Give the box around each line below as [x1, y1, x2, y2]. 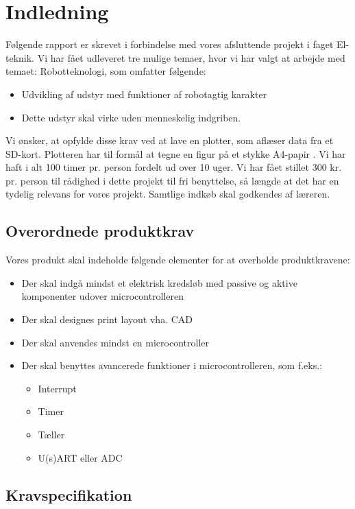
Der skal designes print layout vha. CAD [21, 312, 193, 327]
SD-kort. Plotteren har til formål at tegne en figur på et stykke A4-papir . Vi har [5, 146, 346, 161]
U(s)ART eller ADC [38, 450, 123, 464]
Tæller [38, 427, 65, 442]
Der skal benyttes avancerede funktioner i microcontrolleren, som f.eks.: [21, 358, 323, 372]
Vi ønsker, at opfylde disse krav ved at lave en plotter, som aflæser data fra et [5, 133, 334, 147]
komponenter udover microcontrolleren [21, 289, 184, 303]
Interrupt [38, 381, 77, 395]
